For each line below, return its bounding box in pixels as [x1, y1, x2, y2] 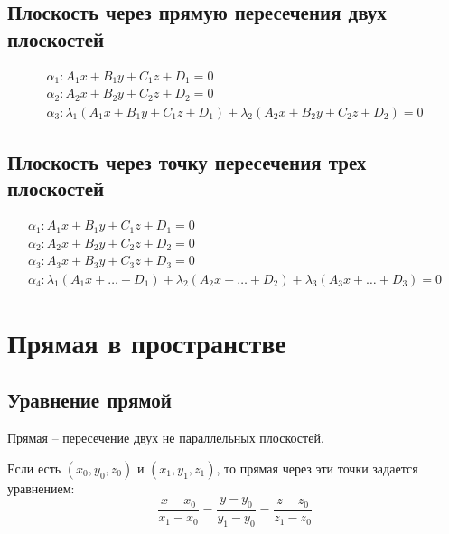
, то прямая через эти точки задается [216, 458, 418, 477]
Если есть [7, 458, 61, 477]
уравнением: [7, 478, 75, 497]
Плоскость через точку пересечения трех [7, 147, 367, 175]
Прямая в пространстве [7, 323, 286, 361]
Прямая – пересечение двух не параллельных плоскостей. [7, 428, 324, 447]
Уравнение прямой [7, 386, 172, 414]
